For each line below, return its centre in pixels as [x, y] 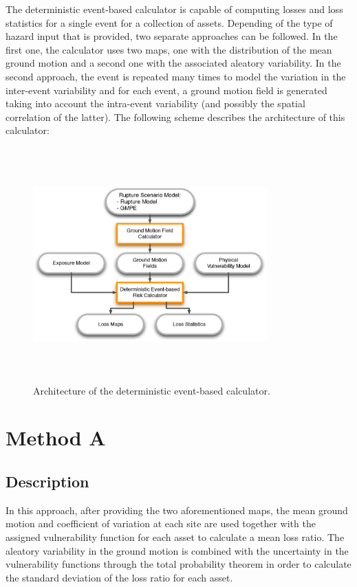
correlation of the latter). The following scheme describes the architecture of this [175, 117]
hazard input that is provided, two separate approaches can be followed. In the [172, 36]
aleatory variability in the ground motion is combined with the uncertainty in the [177, 550]
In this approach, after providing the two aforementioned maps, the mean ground [177, 510]
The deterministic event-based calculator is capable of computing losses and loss [174, 9]
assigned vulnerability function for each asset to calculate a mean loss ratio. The [175, 537]
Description [47, 481]
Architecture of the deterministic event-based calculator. [152, 390]
